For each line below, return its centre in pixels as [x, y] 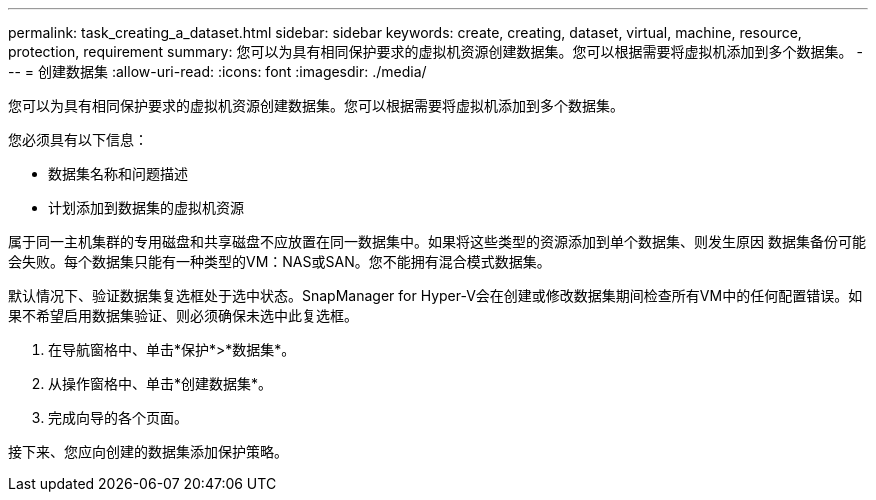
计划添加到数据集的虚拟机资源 [146, 207]
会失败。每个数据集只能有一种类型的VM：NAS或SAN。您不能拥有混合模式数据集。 [279, 261]
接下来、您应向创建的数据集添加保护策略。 [148, 451]
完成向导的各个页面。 [118, 417]
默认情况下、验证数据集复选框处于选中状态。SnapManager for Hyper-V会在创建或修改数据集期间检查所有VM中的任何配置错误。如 [435, 295]
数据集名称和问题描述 [118, 173]
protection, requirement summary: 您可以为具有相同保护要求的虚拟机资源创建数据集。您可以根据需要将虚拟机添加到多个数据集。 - [435, 51]
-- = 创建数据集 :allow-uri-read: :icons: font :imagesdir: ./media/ [217, 71]
